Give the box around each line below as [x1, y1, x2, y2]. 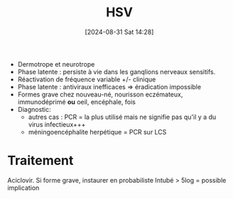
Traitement [7, 153, 74, 169]
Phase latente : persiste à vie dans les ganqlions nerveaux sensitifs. [17, 67, 216, 76]
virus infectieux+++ [28, 120, 86, 128]
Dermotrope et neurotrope [17, 59, 95, 68]
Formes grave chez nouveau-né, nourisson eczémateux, [17, 90, 183, 98]
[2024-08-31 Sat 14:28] [85, 28, 154, 36]
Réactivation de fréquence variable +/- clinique [17, 75, 156, 84]
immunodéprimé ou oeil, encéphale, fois [17, 97, 136, 106]
